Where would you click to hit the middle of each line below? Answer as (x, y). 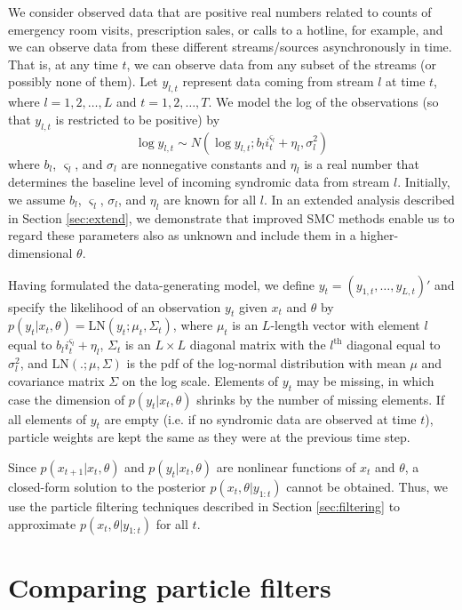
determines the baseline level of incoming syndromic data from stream (199, 182)
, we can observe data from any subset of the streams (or (282, 64)
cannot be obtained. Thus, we (367, 486)
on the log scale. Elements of (200, 380)
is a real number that (362, 163)
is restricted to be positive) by (138, 119)
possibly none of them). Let (83, 81)
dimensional (40, 252)
